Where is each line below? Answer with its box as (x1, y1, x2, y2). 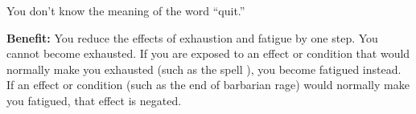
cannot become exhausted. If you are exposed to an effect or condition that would (6, 45, 410, 62)
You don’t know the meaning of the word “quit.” (6, 2, 245, 18)
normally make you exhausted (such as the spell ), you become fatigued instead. (6, 60, 402, 77)
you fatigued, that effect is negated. (6, 92, 182, 108)
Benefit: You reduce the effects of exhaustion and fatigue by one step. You (6, 29, 378, 46)
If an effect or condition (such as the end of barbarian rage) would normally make (6, 76, 410, 93)
